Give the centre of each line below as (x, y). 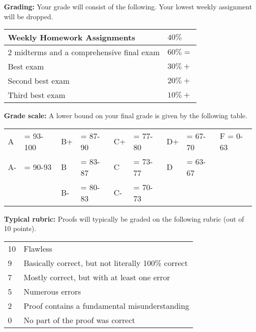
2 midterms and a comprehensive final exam (84, 52)
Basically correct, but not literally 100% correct (106, 263)
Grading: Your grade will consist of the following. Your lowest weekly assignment (128, 6)
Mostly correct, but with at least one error (97, 277)
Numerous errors (52, 291)
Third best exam (37, 95)
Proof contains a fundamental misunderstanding (107, 305)
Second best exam (39, 81)
